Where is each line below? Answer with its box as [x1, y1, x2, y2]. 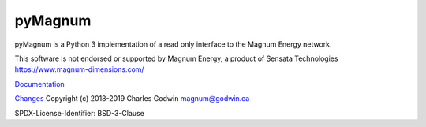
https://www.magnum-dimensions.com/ [14, 65, 145, 74]
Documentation [14, 79, 65, 88]
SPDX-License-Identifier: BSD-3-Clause [14, 108, 145, 118]
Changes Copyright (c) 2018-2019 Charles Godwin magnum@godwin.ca [14, 94, 250, 103]
